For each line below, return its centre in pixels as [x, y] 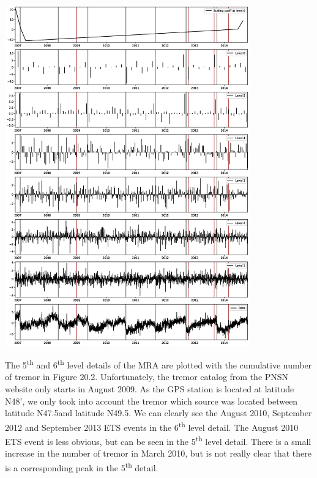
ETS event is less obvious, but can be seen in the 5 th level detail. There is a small [158, 440]
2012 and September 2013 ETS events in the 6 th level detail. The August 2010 [152, 426]
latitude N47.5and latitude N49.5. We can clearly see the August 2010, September [158, 413]
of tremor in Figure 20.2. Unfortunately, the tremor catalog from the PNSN [147, 377]
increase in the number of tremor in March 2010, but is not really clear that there [158, 453]
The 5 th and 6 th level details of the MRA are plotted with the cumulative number [158, 364]
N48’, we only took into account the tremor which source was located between [151, 401]
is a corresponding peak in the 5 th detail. [82, 466]
